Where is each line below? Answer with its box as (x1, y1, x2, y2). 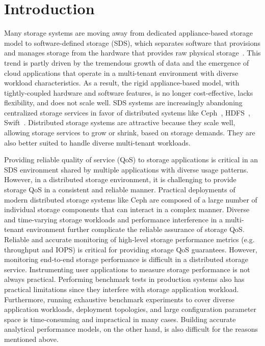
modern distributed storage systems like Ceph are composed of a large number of (4, 194, 257, 205)
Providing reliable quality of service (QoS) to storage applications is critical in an (4, 154, 258, 165)
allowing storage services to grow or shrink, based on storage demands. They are (4, 127, 255, 138)
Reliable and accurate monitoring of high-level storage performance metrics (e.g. (4, 234, 255, 244)
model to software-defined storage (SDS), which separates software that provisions (4, 37, 260, 48)
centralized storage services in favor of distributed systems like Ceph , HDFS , (4, 107, 250, 118)
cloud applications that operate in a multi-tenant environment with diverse (4, 67, 238, 78)
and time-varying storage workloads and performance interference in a (4, 214, 223, 224)
